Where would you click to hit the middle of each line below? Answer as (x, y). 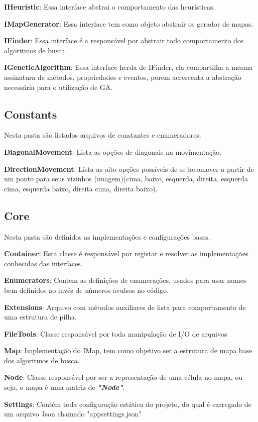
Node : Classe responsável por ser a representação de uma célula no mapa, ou (123, 377)
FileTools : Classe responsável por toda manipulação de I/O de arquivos (116, 333)
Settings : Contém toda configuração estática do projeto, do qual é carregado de (128, 404)
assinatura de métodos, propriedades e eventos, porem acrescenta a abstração (123, 77)
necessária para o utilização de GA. (58, 87)
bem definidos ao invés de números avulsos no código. (86, 290)
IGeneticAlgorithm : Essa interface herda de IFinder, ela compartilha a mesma (128, 67)
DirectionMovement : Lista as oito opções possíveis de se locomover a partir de (129, 169)
